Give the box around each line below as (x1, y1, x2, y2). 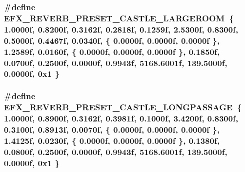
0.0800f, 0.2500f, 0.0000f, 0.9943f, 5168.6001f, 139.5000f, (4, 145, 227, 157)
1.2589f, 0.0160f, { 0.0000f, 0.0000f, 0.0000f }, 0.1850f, (4, 45, 220, 57)
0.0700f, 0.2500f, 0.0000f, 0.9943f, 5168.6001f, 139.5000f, (4, 56, 227, 69)
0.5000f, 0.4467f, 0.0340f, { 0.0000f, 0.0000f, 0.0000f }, (4, 34, 220, 46)
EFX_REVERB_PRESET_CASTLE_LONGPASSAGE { (4, 101, 242, 113)
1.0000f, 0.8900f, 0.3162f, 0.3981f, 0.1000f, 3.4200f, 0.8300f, (4, 112, 239, 124)
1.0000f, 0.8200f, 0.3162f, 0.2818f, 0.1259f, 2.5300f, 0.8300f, (4, 23, 239, 35)
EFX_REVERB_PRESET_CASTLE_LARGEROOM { (4, 12, 234, 24)
